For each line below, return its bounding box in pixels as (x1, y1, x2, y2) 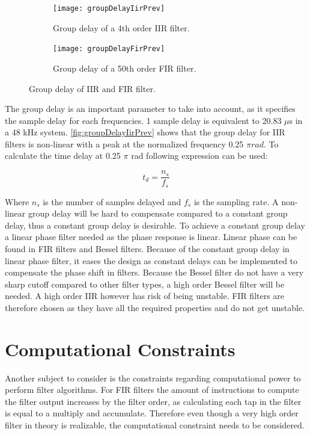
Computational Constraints (5, 336, 236, 361)
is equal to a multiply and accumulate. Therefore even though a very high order (5, 407, 299, 419)
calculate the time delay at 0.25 (5, 149, 121, 162)
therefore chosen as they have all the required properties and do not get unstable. (5, 301, 305, 313)
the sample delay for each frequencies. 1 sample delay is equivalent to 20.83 (5, 114, 282, 126)
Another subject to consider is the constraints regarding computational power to (5, 371, 301, 384)
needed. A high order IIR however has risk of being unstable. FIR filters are (5, 289, 285, 302)
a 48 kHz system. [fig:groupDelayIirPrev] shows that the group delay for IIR (5, 126, 285, 138)
